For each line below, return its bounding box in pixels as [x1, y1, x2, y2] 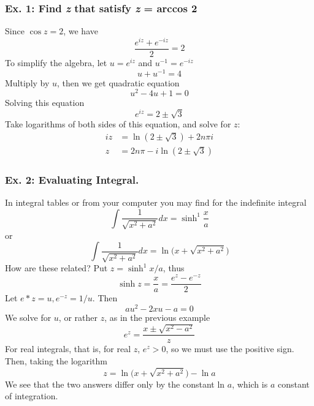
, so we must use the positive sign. [166, 342, 294, 355]
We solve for [5, 310, 52, 323]
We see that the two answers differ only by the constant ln [5, 377, 225, 390]
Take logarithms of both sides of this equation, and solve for [5, 118, 231, 130]
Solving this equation [5, 96, 85, 109]
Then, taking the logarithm [5, 354, 107, 367]
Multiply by [5, 76, 50, 89]
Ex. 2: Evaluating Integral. [5, 172, 139, 187]
